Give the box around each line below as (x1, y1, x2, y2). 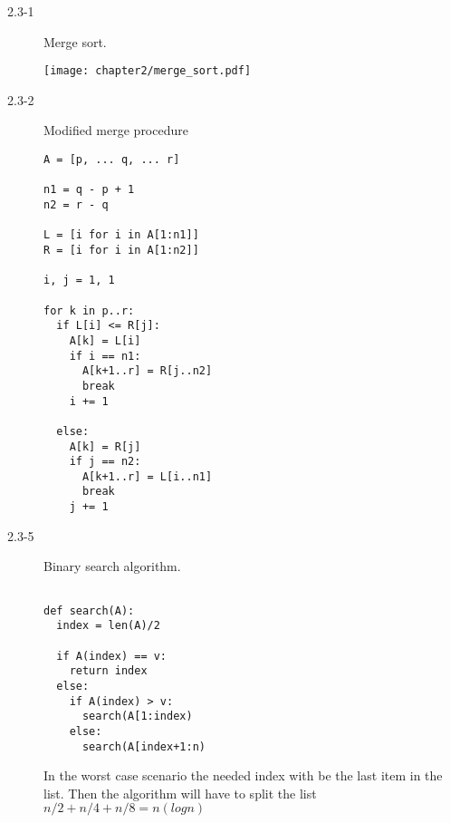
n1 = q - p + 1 (43, 183, 135, 197)
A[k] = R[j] (69, 440, 141, 453)
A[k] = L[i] (69, 334, 141, 347)
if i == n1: (69, 349, 141, 363)
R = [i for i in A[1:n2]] (43, 243, 199, 257)
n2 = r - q (43, 198, 109, 211)
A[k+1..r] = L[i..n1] (81, 470, 213, 483)
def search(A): (43, 604, 135, 617)
